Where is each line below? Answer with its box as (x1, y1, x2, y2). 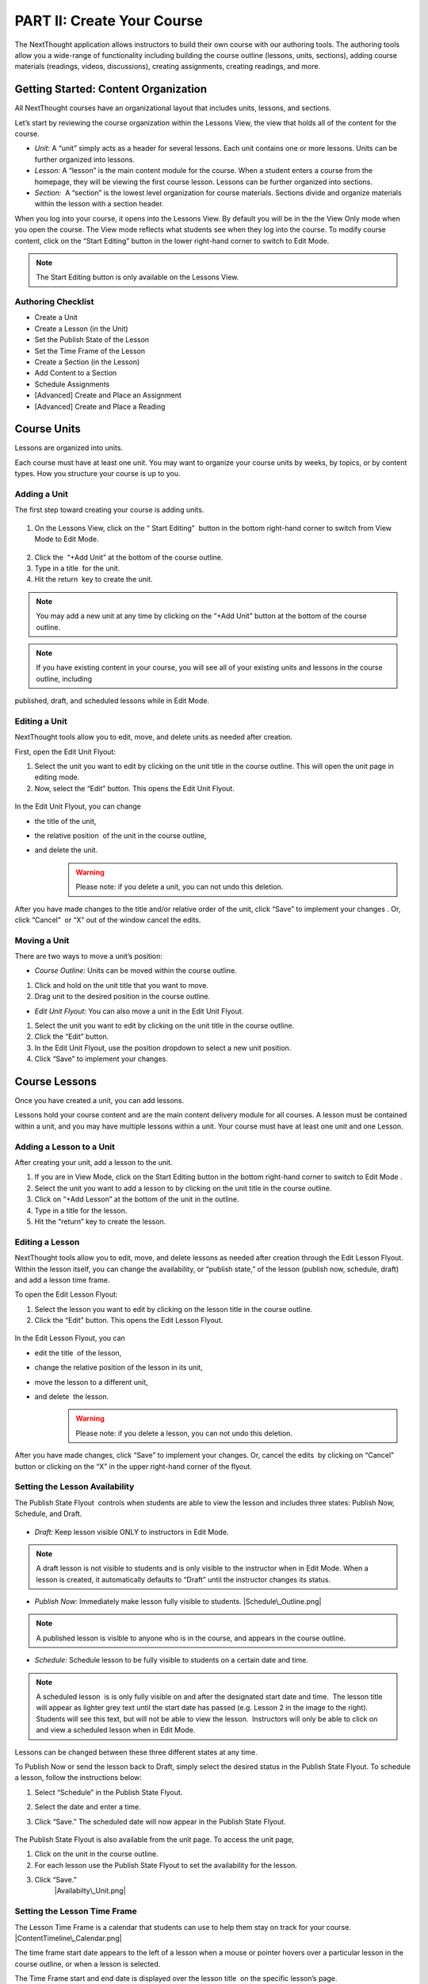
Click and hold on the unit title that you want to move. (34, 980, 209, 990)
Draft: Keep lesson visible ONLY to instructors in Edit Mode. (34, 1527, 229, 1536)
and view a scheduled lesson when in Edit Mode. (36, 1725, 196, 1735)
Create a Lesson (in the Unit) (34, 324, 128, 333)
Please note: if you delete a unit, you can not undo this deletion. (75, 882, 284, 892)
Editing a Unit (14, 715, 67, 726)
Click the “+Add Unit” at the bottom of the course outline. (34, 552, 224, 562)
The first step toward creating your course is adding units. (14, 505, 204, 515)
